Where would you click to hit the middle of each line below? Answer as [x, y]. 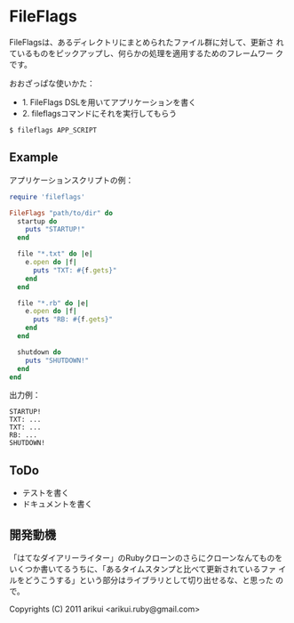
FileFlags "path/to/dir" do [61, 213]
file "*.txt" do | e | [55, 254]
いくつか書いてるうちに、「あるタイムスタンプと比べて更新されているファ [143, 569]
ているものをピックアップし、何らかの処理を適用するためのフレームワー [141, 53]
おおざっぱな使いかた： [52, 83]
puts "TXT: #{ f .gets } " [75, 270]
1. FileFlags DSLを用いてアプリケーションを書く [109, 102]
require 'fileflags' [48, 197]
